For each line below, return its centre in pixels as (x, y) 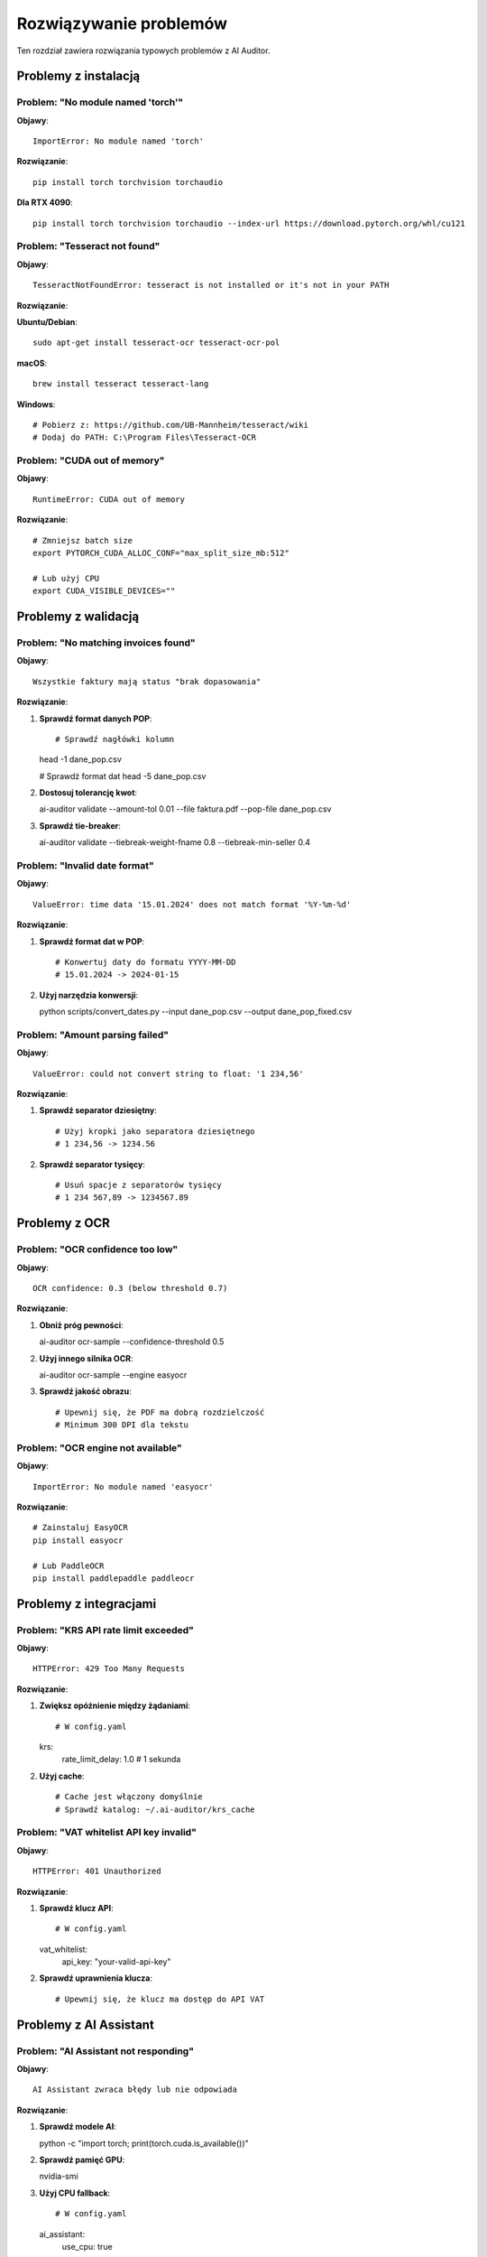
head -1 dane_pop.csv (80, 759)
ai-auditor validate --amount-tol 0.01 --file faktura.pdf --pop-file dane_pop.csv (185, 809)
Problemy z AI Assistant (86, 2025)
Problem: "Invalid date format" (86, 866)
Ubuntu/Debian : (47, 321)
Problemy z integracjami (87, 1604)
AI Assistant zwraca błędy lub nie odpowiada (135, 2090)
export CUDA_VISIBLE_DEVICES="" (104, 591)
